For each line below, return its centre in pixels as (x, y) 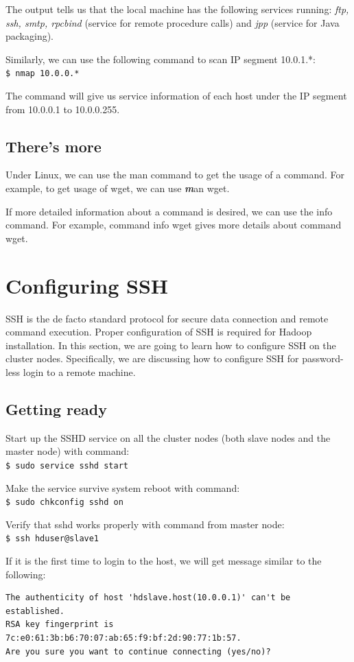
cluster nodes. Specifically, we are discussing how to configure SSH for (152, 358)
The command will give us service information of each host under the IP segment (176, 96)
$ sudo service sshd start (67, 465)
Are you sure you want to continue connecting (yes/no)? (138, 651)
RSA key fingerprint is (60, 625)
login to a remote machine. (79, 371)
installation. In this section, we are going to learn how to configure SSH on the (171, 345)
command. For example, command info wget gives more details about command (174, 225)
